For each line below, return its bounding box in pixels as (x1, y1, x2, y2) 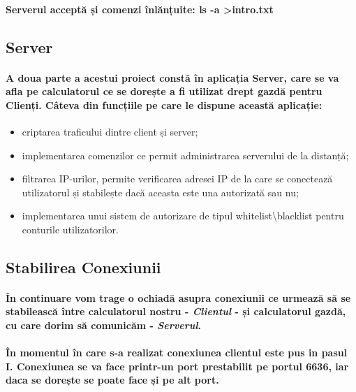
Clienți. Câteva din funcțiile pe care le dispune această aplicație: (6, 97, 322, 112)
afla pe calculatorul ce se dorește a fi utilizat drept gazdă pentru (6, 84, 322, 99)
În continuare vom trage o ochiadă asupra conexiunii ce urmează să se (6, 290, 351, 305)
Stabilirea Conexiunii (6, 256, 161, 277)
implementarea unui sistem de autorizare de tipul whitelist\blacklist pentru (22, 208, 344, 223)
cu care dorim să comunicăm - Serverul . (6, 318, 202, 333)
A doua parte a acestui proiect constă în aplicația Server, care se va (6, 70, 339, 85)
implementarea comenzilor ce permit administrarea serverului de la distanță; (22, 147, 349, 162)
